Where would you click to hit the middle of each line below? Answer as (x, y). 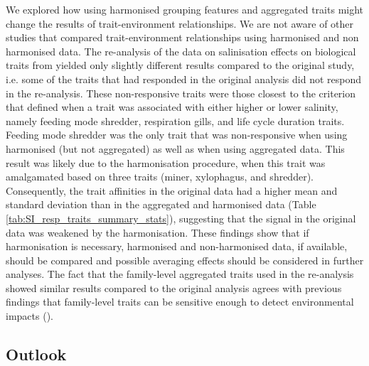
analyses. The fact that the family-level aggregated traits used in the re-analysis (180, 274)
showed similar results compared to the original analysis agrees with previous (174, 287)
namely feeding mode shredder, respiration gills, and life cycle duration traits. (175, 120)
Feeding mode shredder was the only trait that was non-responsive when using (177, 135)
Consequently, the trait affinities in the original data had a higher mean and (172, 190)
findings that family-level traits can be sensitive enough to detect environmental (180, 302)
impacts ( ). (30, 316)
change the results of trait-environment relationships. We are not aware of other (180, 23)
